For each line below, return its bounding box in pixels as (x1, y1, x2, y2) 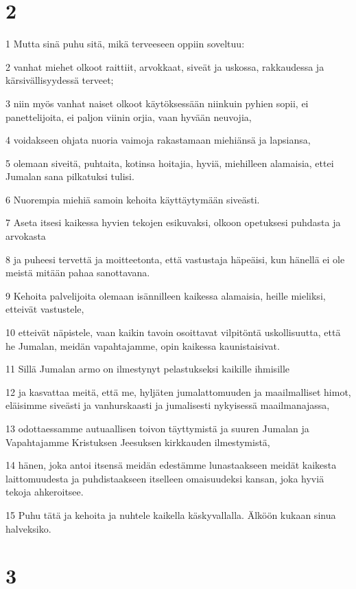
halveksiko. (5, 521, 51, 535)
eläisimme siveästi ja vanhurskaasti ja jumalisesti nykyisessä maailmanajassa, (5, 398, 330, 412)
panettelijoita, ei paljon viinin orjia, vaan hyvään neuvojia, (5, 109, 252, 124)
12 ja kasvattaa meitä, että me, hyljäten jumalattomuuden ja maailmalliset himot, (5, 384, 351, 399)
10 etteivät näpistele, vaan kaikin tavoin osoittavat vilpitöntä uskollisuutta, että (5, 325, 341, 340)
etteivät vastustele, (5, 302, 84, 316)
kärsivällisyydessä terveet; (5, 73, 114, 87)
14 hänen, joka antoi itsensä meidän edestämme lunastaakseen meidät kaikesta (5, 458, 337, 472)
